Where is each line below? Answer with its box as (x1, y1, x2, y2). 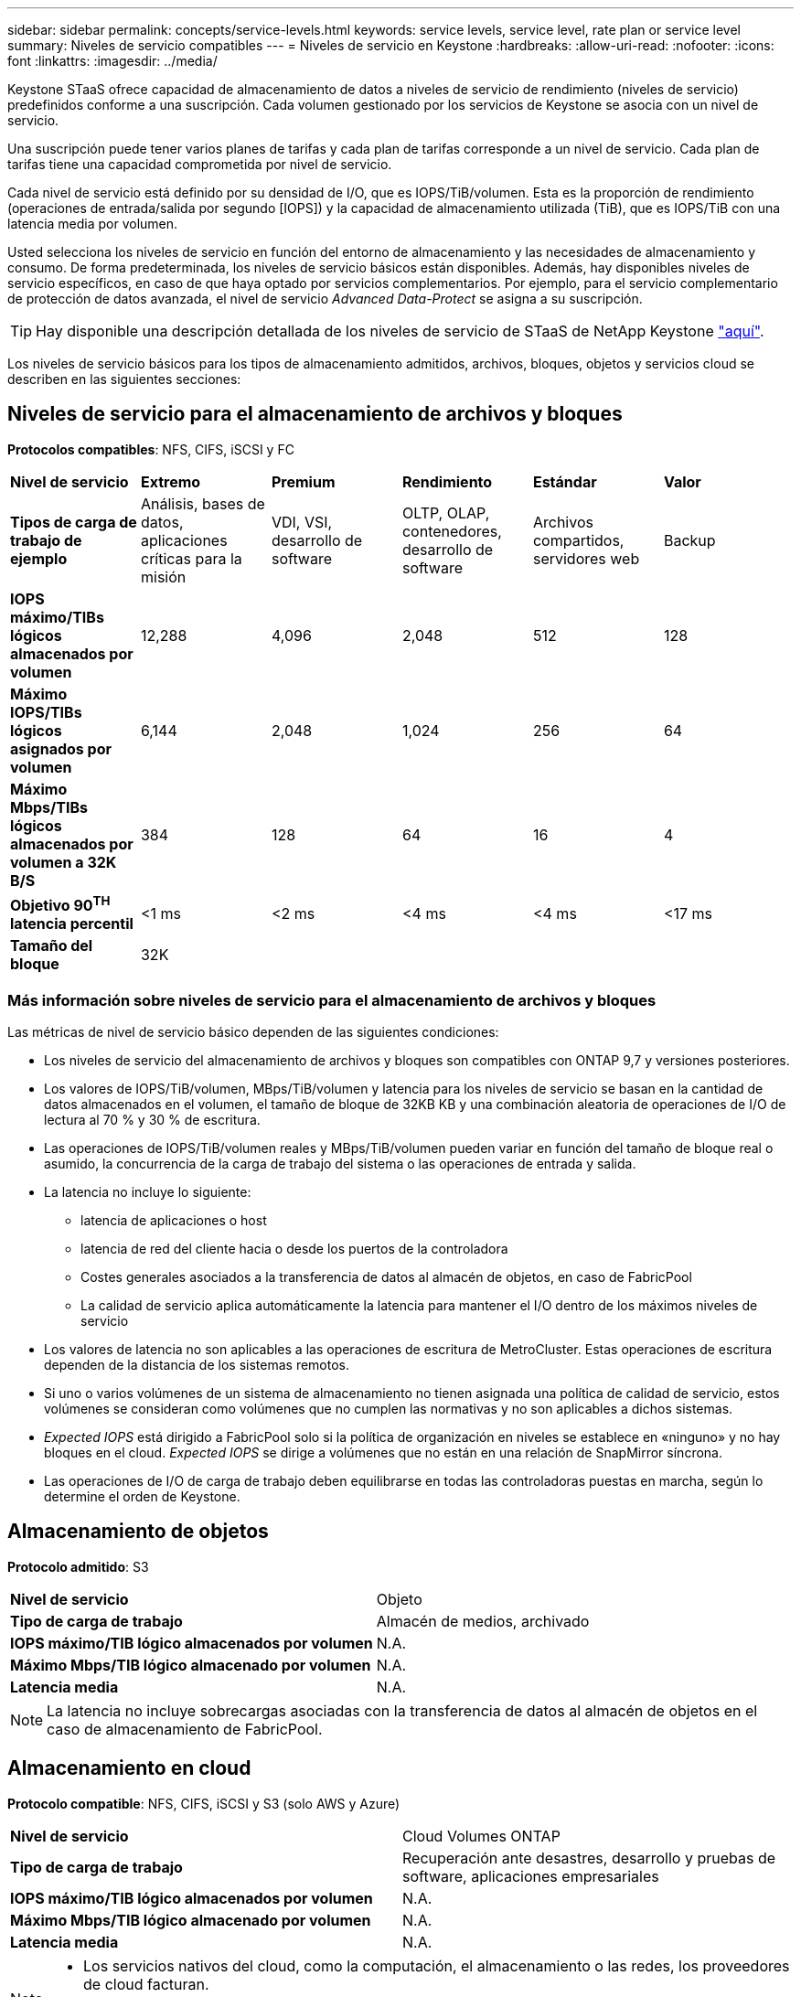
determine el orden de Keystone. (44, 1488, 240, 1504)
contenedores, (401, 521, 502, 540)
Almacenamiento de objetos (7, 1520, 269, 1543)
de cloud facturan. (83, 1974, 209, 1993)
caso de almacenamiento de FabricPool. (47, 1719, 323, 1738)
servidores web (532, 549, 640, 568)
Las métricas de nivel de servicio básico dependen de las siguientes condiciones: (7, 1023, 499, 1040)
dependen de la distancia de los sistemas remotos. (44, 1356, 349, 1372)
